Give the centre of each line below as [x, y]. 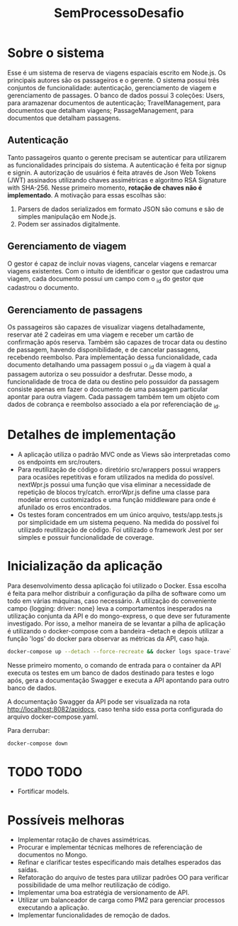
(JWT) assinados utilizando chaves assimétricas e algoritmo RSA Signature [117, 180]
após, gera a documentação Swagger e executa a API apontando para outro [118, 680]
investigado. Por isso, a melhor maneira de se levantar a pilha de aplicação [117, 623]
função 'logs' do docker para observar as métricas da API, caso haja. [108, 638]
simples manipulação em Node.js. [67, 216]
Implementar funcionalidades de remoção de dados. [94, 915]
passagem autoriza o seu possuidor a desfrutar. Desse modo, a [100, 374]
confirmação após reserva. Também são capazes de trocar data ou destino [117, 342]
